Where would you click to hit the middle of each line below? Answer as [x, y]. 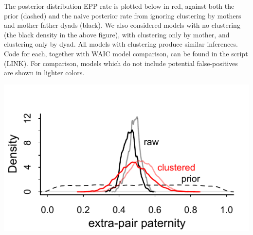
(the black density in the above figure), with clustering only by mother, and [117, 34]
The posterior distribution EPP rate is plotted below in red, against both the [119, 6]
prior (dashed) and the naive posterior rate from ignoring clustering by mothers [123, 15]
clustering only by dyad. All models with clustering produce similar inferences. [121, 44]
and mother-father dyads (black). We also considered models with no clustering [122, 25]
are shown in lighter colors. [44, 73]
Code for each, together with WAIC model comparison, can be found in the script [126, 53]
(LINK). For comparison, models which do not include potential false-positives [121, 63]
